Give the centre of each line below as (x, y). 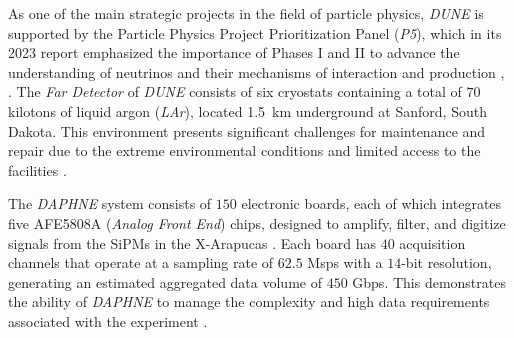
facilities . (37, 169)
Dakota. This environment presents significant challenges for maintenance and (247, 130)
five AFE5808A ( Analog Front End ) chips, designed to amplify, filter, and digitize (257, 222)
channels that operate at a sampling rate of (141, 262)
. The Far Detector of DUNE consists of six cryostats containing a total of (235, 91)
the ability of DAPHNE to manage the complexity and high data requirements (249, 301)
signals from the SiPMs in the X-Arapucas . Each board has (192, 242)
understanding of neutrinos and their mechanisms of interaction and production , (256, 71)
